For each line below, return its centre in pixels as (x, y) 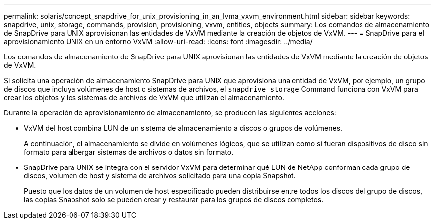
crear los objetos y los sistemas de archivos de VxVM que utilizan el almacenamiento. (144, 97)
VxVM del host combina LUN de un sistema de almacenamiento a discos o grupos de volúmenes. (183, 128)
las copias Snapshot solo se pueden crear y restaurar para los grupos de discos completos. (174, 199)
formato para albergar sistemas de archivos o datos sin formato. (129, 152)
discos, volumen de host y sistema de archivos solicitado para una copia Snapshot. (160, 176)
